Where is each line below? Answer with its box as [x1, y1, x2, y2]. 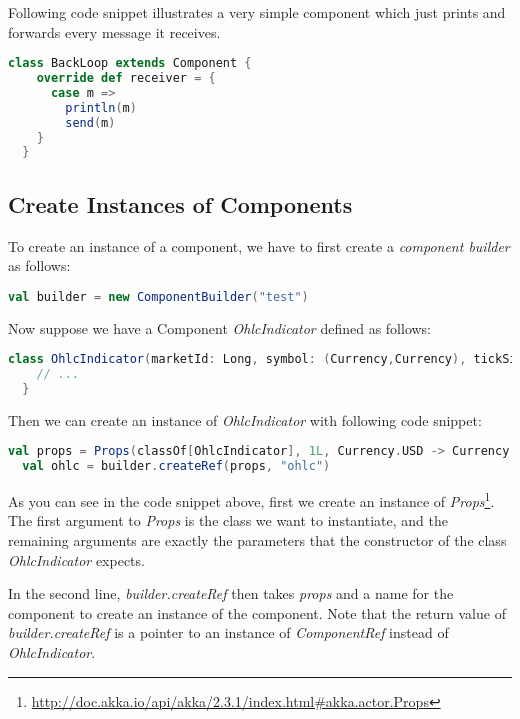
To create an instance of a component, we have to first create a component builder [8, 235, 510, 256]
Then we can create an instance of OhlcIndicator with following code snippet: [8, 409, 482, 430]
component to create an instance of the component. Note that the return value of [8, 602, 506, 623]
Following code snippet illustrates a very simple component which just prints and [8, 2, 506, 22]
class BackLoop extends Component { [8, 56, 252, 71]
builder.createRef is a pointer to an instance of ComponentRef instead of [8, 622, 449, 643]
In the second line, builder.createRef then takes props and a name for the [8, 583, 454, 604]
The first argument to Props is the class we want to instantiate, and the [8, 510, 448, 531]
